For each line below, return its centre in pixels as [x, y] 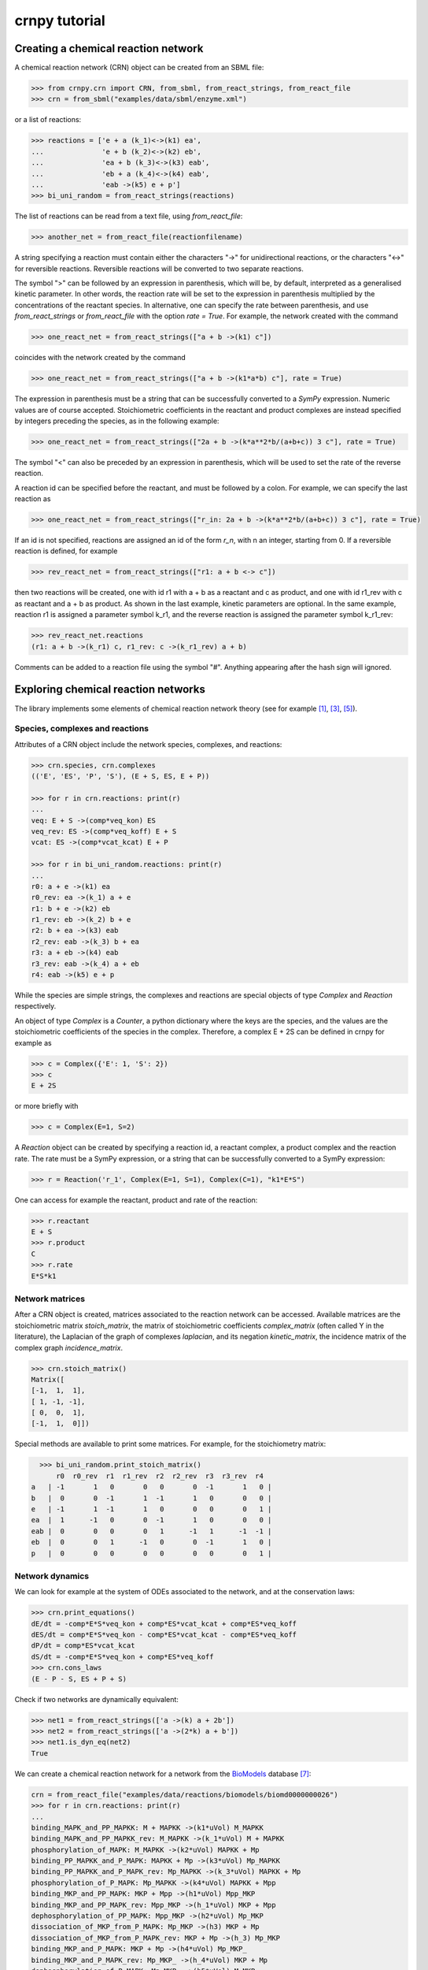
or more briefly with [46, 1106]
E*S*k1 [44, 1276]
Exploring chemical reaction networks [110, 689]
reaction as [33, 499]
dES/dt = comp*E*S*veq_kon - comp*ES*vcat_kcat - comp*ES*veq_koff [164, 1635]
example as [33, 1043]
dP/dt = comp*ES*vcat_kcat [83, 1646]
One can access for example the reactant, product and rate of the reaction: [136, 1200]
